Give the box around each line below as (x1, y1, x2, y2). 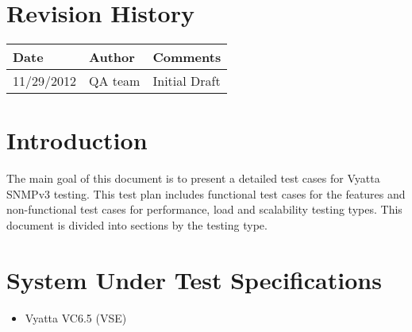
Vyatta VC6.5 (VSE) (25, 309, 127, 326)
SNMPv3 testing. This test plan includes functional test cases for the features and (6, 185, 406, 202)
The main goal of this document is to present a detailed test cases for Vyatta (6, 170, 380, 187)
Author (89, 48, 135, 67)
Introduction (6, 124, 148, 156)
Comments (152, 48, 221, 67)
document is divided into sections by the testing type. (6, 217, 268, 234)
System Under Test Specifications (6, 263, 382, 295)
